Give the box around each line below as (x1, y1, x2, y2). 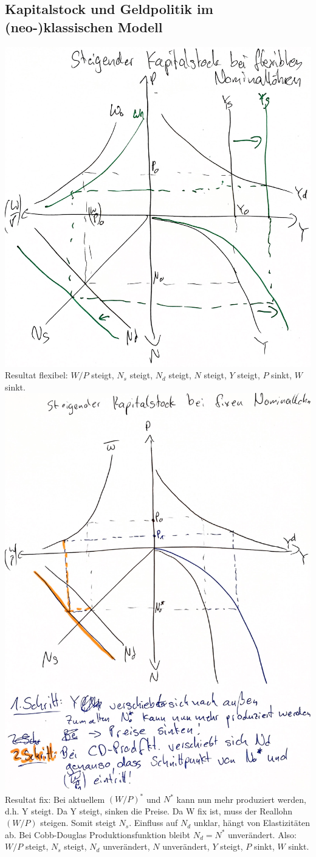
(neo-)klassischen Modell (5, 17, 163, 36)
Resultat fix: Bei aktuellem (5, 793, 105, 805)
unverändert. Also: (228, 828, 297, 841)
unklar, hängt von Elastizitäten (193, 816, 311, 829)
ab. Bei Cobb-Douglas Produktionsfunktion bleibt (5, 828, 190, 841)
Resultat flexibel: (5, 369, 68, 381)
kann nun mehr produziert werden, (176, 793, 306, 805)
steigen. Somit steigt (40, 816, 116, 829)
